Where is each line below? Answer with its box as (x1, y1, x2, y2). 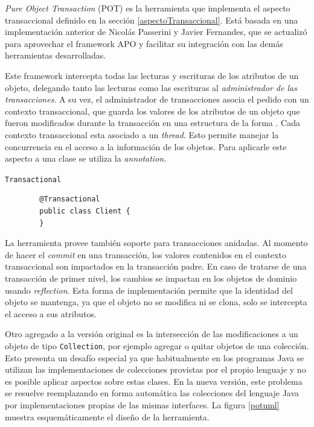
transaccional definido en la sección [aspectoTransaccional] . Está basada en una (5, 13, 298, 26)
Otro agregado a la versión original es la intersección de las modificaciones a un (5, 327, 298, 340)
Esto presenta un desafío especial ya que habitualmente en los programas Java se (5, 351, 304, 364)
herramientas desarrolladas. (5, 49, 106, 62)
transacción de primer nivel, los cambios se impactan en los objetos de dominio (5, 271, 297, 284)
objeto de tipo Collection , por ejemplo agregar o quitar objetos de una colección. (5, 339, 309, 352)
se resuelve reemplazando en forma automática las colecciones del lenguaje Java (5, 387, 300, 399)
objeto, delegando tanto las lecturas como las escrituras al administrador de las (5, 81, 297, 93)
